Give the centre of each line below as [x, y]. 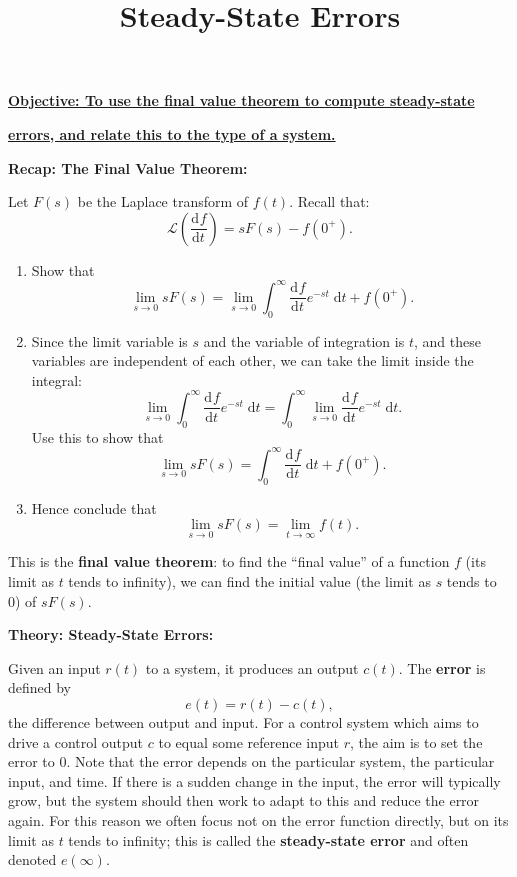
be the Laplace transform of [163, 201]
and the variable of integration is [304, 340]
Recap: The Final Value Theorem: [128, 167]
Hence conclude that [94, 507]
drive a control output [76, 741]
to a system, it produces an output [252, 667]
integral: [57, 379]
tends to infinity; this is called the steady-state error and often [268, 839]
